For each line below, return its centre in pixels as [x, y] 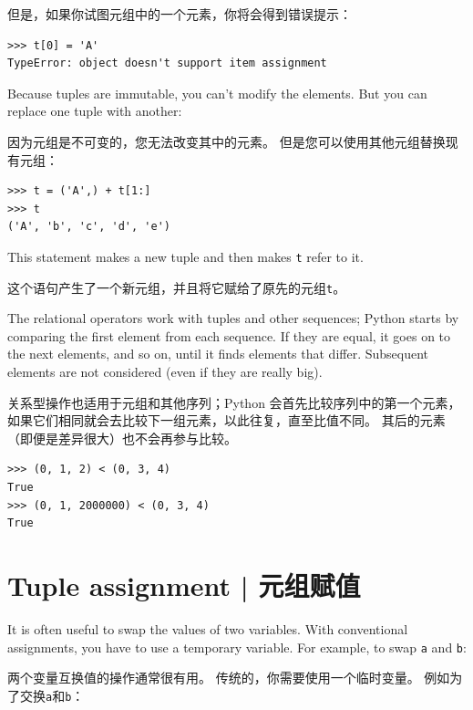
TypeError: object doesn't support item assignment [167, 63]
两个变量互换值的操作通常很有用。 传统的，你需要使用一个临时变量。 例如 [229, 678]
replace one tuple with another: [95, 111]
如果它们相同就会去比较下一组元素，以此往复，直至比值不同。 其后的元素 [226, 420]
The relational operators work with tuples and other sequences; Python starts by [233, 318]
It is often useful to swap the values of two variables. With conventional [208, 628]
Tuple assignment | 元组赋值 [184, 585]
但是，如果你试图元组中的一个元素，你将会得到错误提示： [180, 14]
